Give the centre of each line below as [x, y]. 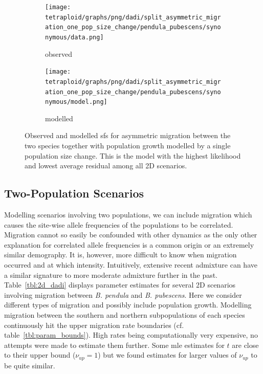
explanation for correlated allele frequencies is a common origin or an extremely [129, 244]
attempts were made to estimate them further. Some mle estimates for [114, 345]
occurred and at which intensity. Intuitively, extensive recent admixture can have [131, 264]
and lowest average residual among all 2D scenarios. [106, 166]
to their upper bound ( [40, 355]
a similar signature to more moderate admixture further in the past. [111, 274]
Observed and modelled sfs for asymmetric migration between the [128, 135]
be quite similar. [30, 365]
